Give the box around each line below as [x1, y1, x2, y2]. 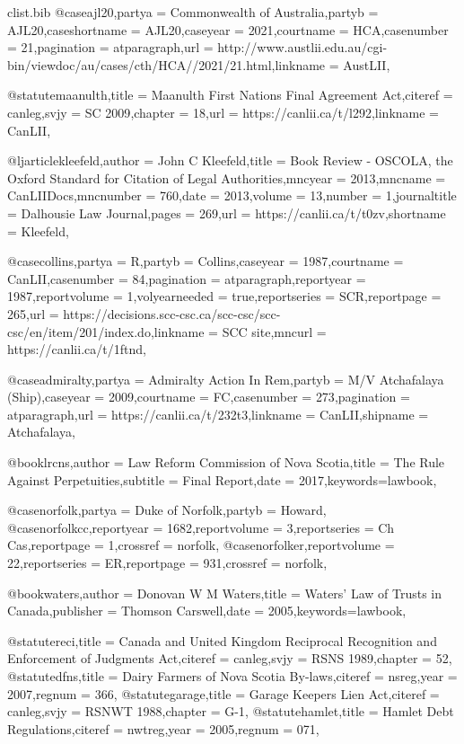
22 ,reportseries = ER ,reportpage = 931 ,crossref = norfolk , [7, 554, 328, 572]
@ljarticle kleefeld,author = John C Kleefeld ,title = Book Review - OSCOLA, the [7, 151, 453, 170]
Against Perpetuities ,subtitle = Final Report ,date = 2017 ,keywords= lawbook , [7, 470, 437, 489]
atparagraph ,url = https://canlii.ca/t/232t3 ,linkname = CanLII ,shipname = [7, 404, 429, 423]
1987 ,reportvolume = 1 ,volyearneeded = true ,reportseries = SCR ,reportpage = [7, 287, 442, 306]
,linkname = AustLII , [271, 55, 390, 74]
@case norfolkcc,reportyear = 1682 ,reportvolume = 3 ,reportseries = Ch [7, 518, 395, 536]
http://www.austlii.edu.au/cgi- [217, 38, 388, 57]
